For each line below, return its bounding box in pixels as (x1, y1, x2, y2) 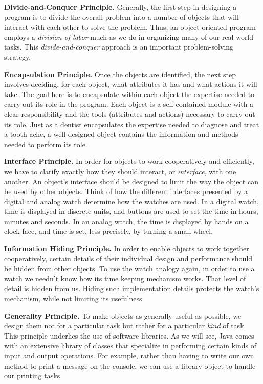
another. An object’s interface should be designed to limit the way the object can (4, 176, 258, 186)
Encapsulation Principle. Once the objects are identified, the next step (4, 68, 236, 79)
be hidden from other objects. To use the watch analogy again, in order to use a (4, 263, 255, 274)
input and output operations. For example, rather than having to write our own (4, 350, 254, 361)
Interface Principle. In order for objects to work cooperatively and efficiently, (4, 156, 254, 166)
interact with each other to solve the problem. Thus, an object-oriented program (4, 21, 256, 32)
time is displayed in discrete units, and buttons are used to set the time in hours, (4, 206, 258, 217)
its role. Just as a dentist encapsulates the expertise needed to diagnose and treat (4, 118, 259, 129)
